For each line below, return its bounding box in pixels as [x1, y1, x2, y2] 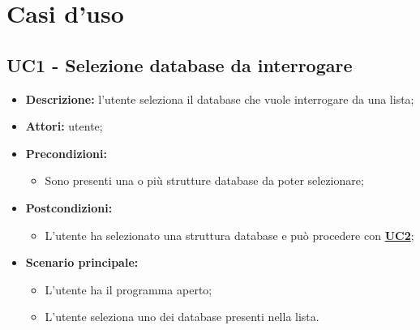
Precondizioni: [25, 144, 107, 161]
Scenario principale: [25, 254, 139, 271]
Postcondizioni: [25, 199, 113, 216]
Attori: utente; [25, 118, 103, 135]
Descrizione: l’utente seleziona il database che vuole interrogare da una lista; [25, 90, 414, 107]
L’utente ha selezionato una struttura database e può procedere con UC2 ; [45, 226, 414, 243]
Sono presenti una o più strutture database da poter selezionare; [45, 172, 364, 189]
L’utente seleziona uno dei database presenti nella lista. [45, 308, 319, 325]
